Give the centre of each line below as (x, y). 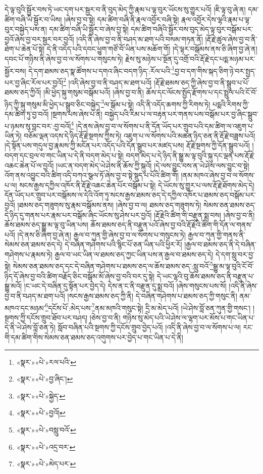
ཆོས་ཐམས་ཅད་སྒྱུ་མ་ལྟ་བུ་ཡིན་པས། (46, 225)
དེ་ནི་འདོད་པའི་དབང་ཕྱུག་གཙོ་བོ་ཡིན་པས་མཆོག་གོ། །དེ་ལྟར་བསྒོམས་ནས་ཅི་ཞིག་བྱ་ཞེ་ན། (152, 49)
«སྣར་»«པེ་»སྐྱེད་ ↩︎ (41, 395)
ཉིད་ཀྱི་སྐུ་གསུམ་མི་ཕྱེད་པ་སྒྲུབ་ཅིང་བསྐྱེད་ (53, 104)
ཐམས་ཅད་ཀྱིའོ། (23, 92)
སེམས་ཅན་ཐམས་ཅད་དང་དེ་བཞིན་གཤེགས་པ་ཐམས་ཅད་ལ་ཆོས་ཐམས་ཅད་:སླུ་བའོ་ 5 (113, 265)
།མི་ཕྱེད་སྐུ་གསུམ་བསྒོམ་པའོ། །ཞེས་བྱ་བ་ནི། (94, 92)
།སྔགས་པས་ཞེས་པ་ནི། (77, 113)
